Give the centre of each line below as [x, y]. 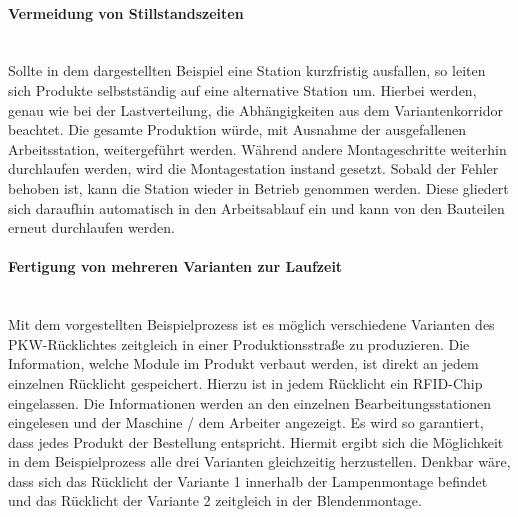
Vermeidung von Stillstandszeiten [126, 12]
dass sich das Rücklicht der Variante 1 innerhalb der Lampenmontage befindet [248, 480]
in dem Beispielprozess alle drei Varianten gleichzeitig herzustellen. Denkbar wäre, [259, 461]
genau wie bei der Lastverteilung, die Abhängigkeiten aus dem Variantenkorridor [255, 109]
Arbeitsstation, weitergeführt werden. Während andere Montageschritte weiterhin [257, 148]
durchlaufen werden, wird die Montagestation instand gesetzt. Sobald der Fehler [253, 168]
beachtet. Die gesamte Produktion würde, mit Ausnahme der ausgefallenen [237, 129]
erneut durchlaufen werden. [91, 227]
